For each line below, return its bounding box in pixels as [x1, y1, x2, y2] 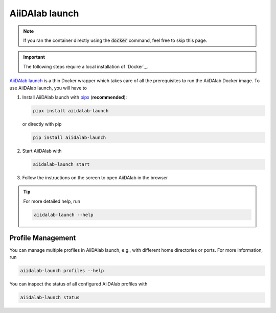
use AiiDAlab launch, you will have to [9, 85, 87, 91]
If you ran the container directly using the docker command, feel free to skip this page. [23, 37, 208, 43]
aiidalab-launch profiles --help [20, 268, 104, 274]
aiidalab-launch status [20, 295, 80, 301]
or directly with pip [22, 121, 62, 127]
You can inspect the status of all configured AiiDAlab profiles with [9, 281, 148, 287]
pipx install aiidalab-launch [33, 108, 109, 113]
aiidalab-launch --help [34, 212, 94, 218]
